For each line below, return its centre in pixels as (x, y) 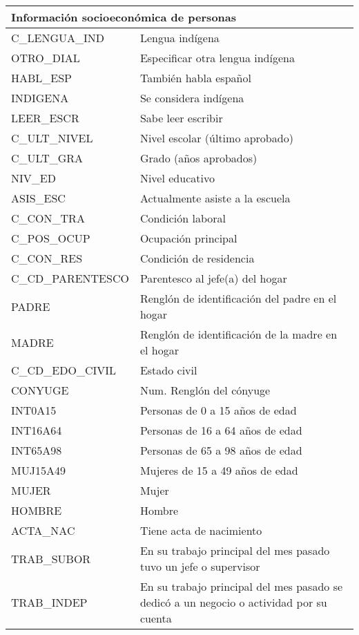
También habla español (195, 78)
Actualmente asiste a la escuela (215, 198)
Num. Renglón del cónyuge (205, 390)
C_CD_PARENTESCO (70, 278)
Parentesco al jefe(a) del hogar (213, 278)
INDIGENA (40, 98)
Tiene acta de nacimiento (201, 530)
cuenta (156, 618)
